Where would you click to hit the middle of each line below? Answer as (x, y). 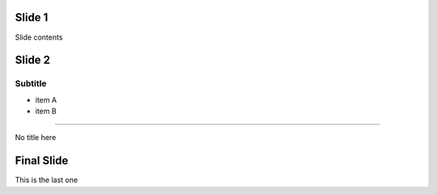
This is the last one (47, 180)
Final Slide (42, 161)
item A (46, 100)
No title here (36, 138)
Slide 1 (32, 17)
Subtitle (31, 83)
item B (46, 111)
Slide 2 (33, 60)
